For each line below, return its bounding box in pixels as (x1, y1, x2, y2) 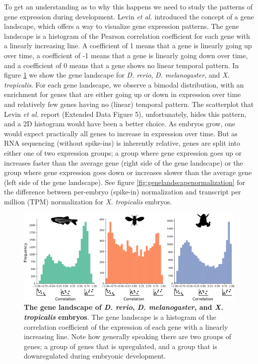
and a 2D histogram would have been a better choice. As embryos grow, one (4, 118, 236, 129)
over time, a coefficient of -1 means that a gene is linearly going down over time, (4, 50, 248, 60)
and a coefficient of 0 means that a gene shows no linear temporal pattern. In (4, 60, 239, 70)
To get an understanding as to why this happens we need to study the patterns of (4, 1, 253, 11)
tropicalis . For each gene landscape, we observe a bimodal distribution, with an (4, 79, 244, 90)
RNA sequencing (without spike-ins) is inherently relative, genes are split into (4, 138, 240, 148)
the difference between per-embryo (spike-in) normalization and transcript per (4, 186, 241, 197)
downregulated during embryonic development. (24, 351, 166, 361)
